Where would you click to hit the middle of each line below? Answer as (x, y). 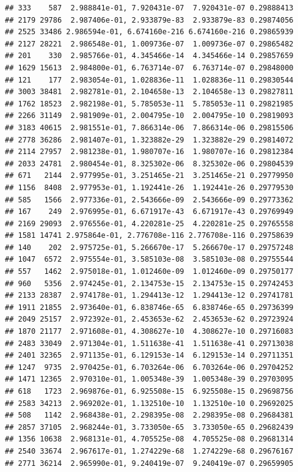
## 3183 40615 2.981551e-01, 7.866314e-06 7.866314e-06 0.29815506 (149, 127)
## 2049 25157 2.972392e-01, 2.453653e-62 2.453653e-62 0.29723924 (149, 319)
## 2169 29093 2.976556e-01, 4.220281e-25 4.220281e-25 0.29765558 (149, 223)
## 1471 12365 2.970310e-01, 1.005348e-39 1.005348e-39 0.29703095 (149, 379)
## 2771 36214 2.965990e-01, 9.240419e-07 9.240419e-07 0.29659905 (149, 463)
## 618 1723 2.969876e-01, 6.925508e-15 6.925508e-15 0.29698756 (149, 391)
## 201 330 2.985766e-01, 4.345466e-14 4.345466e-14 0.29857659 (149, 56)
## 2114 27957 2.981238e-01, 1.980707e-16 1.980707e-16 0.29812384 (149, 152)
